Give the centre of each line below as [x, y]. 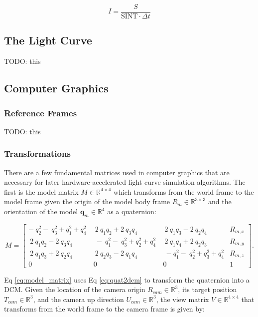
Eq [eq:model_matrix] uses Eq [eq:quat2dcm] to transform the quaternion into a [127, 279]
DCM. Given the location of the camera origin [75, 289]
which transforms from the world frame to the [184, 191]
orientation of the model [41, 211]
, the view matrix [183, 299]
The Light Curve [48, 40]
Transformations [37, 154]
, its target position [207, 289]
